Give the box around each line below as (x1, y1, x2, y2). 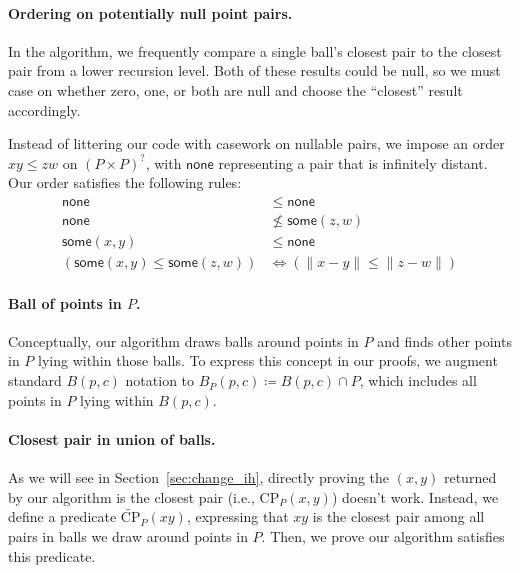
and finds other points (377, 330, 512, 351)
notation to (125, 370, 195, 391)
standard (8, 370, 62, 391)
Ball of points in (8, 292, 122, 313)
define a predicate (8, 506, 117, 527)
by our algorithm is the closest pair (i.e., (8, 486, 255, 507)
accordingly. (8, 99, 81, 120)
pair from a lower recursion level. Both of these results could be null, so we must (8, 60, 501, 81)
